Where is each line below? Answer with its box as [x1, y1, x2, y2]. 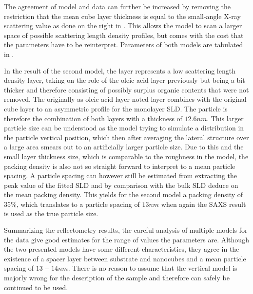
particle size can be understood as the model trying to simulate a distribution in [4, 123, 244, 133]
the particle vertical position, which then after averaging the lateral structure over [4, 132, 249, 142]
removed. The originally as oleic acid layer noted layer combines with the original [4, 94, 247, 104]
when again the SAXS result [161, 199, 246, 209]
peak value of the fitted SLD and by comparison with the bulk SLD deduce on [4, 180, 238, 190]
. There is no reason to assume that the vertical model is [68, 263, 237, 273]
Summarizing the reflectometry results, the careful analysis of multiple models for [4, 225, 248, 235]
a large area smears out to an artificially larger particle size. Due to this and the [4, 142, 244, 152]
